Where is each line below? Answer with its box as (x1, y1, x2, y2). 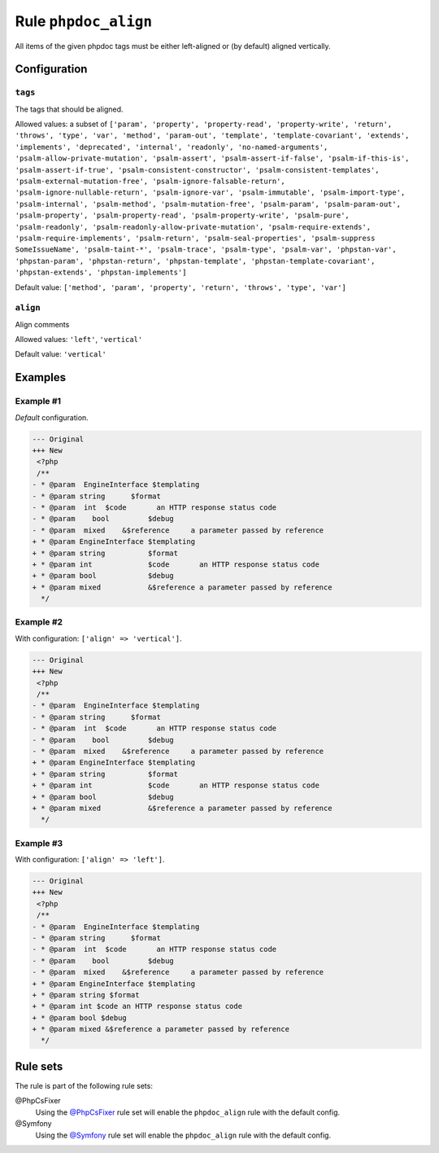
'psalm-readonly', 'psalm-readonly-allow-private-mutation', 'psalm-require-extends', (15, 222, 372, 231)
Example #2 (15, 616, 63, 628)
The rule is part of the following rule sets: (15, 1081, 154, 1090)
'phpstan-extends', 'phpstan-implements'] (15, 268, 187, 277)
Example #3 (15, 837, 63, 848)
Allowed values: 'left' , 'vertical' (15, 335, 143, 344)
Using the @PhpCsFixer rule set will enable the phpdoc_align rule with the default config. (35, 1107, 341, 1117)
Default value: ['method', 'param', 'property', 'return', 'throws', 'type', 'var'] (15, 282, 347, 292)
